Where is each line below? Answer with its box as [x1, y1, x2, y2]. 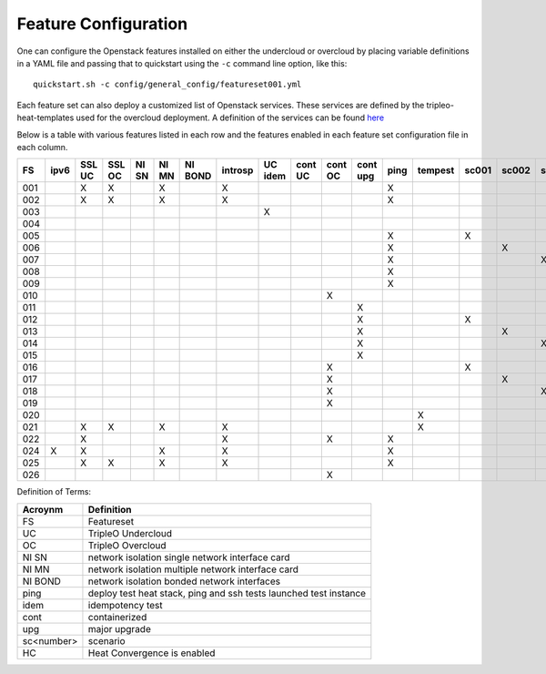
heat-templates [16, 112, 75, 123]
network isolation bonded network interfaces [87, 575, 281, 587]
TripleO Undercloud [87, 526, 173, 539]
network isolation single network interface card [87, 551, 290, 564]
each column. [16, 141, 68, 152]
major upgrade [87, 622, 152, 635]
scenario [87, 634, 126, 647]
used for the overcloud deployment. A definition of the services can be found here [76, 112, 385, 123]
